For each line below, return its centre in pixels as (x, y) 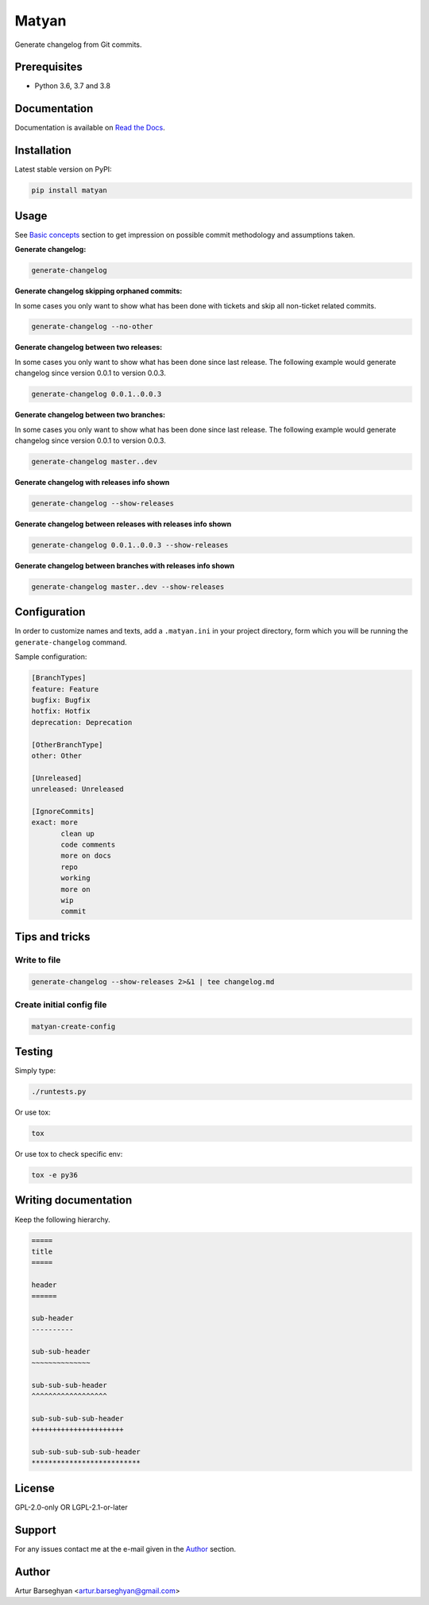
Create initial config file (61, 1004)
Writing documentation (73, 1200)
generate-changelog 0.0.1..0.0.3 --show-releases (130, 545)
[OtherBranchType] (67, 744)
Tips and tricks (52, 937)
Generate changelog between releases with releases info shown (123, 524)
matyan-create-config (73, 1026)
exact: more (55, 822)
